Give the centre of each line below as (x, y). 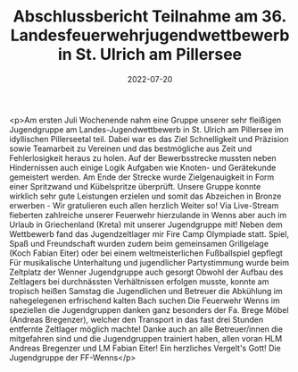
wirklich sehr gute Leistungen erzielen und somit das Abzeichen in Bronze (145, 196)
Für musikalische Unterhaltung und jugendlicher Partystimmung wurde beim (149, 262)
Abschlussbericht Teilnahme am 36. (150, 17)
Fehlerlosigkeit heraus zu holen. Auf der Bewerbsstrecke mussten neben (143, 157)
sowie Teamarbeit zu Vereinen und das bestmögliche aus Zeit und (131, 148)
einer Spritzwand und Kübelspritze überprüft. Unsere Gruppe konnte (135, 186)
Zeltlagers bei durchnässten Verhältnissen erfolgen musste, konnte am (139, 281)
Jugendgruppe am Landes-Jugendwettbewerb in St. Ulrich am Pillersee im (146, 129)
